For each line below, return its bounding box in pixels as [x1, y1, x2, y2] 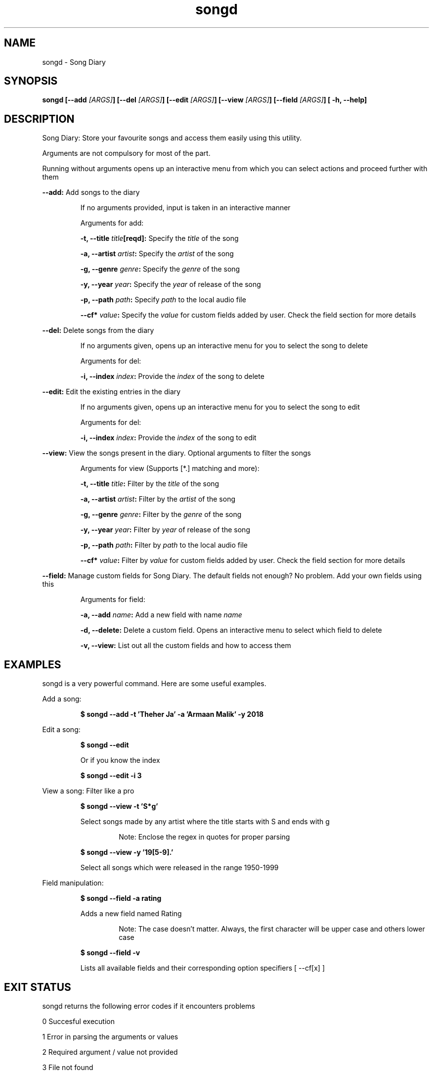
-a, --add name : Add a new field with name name [80, 610, 242, 619]
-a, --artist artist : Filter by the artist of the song [80, 495, 236, 504]
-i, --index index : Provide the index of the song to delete [80, 372, 264, 381]
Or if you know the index [80, 756, 160, 765]
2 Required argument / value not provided [42, 1047, 178, 1056]
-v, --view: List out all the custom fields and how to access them [80, 641, 291, 650]
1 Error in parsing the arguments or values [42, 1032, 178, 1041]
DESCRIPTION [4, 112, 75, 125]
